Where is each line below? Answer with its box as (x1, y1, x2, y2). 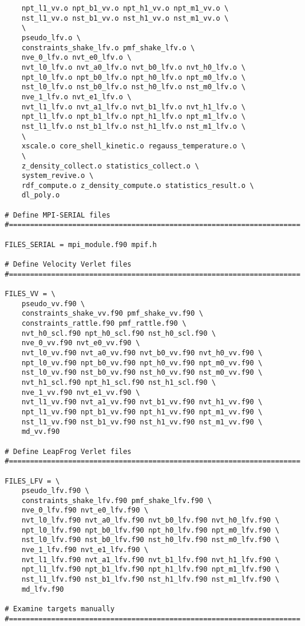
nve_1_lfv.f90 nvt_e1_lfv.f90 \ (21, 546, 149, 554)
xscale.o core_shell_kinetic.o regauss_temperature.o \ (21, 142, 246, 151)
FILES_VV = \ (5, 290, 55, 299)
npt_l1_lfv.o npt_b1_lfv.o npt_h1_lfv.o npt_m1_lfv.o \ (21, 112, 246, 121)
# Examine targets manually (5, 605, 115, 614)
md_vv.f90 (21, 427, 60, 436)
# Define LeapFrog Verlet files (5, 447, 132, 456)
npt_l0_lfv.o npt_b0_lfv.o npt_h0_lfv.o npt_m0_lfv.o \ (21, 73, 246, 82)
